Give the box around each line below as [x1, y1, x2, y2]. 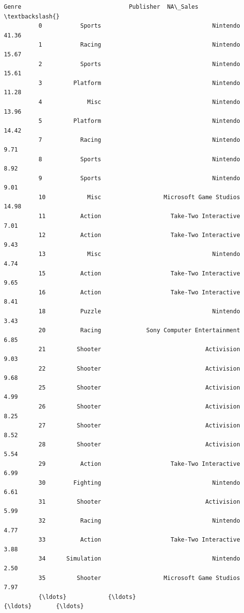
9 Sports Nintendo [38, 174, 240, 182]
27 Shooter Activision [38, 422, 240, 429]
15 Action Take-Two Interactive [38, 270, 240, 277]
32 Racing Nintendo [38, 517, 240, 525]
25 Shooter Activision [38, 384, 240, 391]
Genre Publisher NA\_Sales [4, 3, 198, 10]
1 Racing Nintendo [38, 41, 240, 49]
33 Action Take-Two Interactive [38, 536, 240, 544]
